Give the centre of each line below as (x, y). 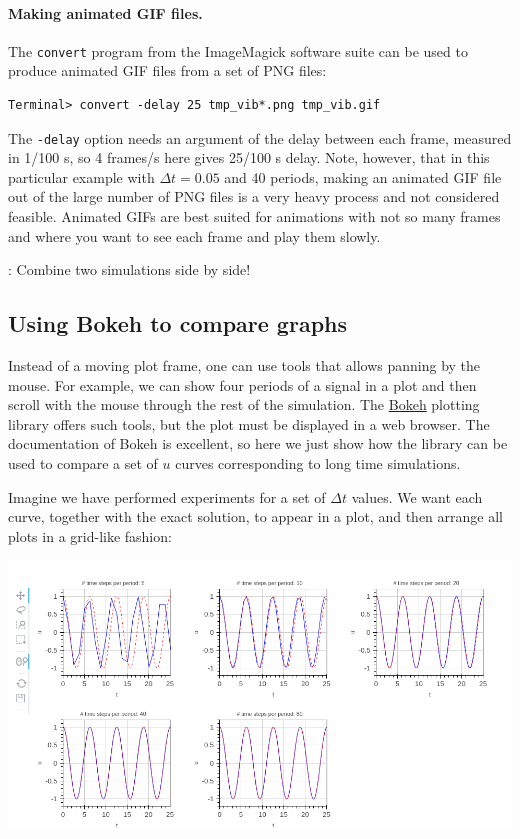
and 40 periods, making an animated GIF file (363, 176)
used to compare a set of (83, 463)
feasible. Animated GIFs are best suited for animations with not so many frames (254, 216)
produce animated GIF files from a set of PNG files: (167, 70)
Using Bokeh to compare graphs (178, 323)
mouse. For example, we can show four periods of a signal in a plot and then (242, 384)
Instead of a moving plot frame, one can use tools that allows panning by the (244, 365)
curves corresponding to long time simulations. (318, 463)
